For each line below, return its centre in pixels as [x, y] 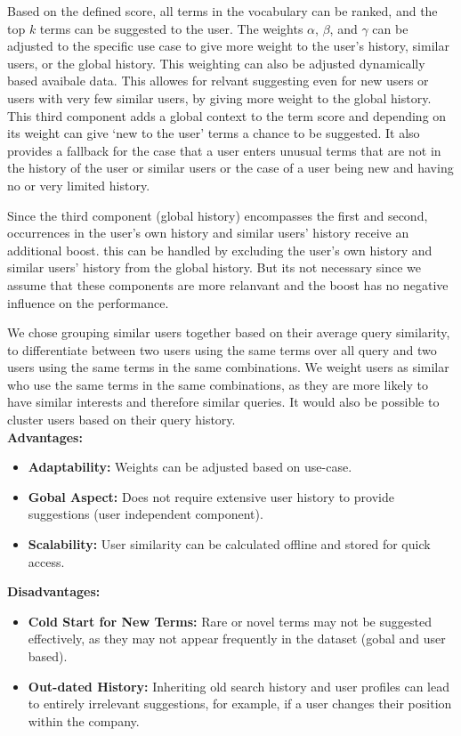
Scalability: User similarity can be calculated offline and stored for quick [229, 544]
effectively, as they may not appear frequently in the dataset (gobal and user [237, 639]
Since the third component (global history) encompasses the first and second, [218, 215]
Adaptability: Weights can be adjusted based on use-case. [190, 467]
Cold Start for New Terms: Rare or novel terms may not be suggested [230, 621]
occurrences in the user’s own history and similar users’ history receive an [208, 233]
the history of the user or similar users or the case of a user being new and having [230, 168]
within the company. [84, 720]
